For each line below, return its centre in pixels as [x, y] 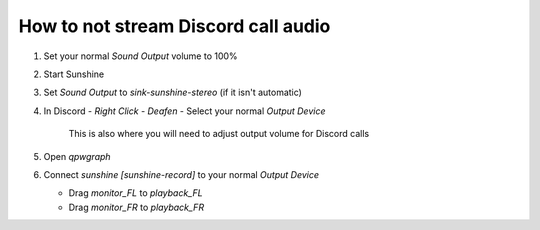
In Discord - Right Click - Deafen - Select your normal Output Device [184, 111]
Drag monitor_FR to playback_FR [136, 207]
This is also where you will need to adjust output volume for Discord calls [219, 134]
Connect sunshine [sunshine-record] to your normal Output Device [181, 174]
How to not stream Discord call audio [174, 26]
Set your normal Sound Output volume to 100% [141, 56]
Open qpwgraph [77, 156]
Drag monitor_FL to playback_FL [136, 193]
